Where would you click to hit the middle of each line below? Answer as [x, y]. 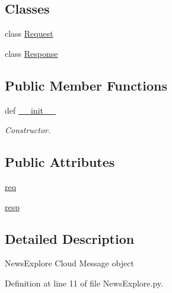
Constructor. [28, 130]
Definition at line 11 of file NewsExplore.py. [84, 283]
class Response [31, 53]
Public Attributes [60, 162]
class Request [29, 33]
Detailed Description [70, 238]
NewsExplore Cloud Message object [69, 263]
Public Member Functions [86, 85]
